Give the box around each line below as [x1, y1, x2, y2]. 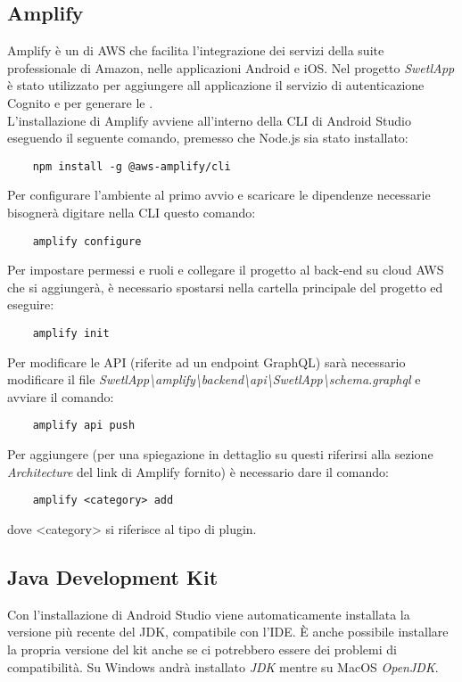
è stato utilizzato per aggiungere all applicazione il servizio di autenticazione [7, 76, 425, 94]
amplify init [32, 327, 110, 341]
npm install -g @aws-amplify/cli [32, 160, 231, 173]
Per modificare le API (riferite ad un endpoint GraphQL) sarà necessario [7, 352, 406, 371]
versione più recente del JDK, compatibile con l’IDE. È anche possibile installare [7, 622, 449, 641]
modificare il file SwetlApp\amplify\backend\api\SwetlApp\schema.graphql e [7, 370, 421, 389]
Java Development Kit [7, 563, 219, 590]
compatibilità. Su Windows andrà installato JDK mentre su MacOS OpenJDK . [7, 657, 439, 676]
